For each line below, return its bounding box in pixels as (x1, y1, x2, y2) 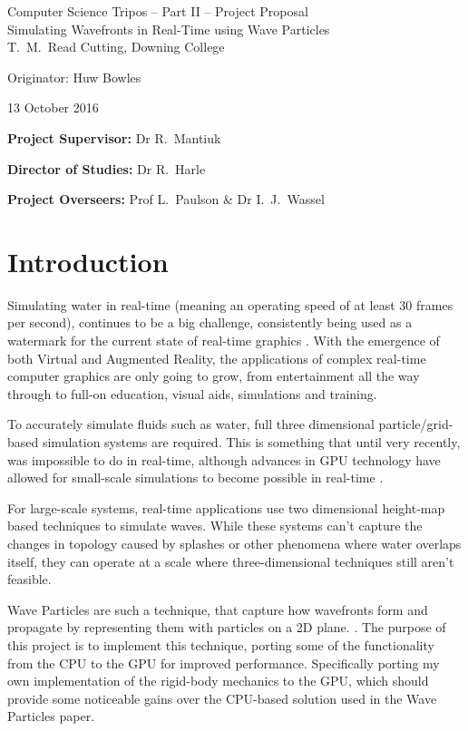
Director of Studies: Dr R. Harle (7, 159, 206, 178)
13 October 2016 (7, 98, 99, 117)
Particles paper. (7, 707, 95, 726)
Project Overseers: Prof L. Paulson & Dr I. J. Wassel (7, 190, 325, 209)
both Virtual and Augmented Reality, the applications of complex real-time (7, 348, 426, 367)
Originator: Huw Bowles (7, 67, 141, 86)
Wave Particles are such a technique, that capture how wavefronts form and (7, 599, 428, 619)
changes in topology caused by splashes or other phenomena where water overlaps (7, 534, 462, 552)
